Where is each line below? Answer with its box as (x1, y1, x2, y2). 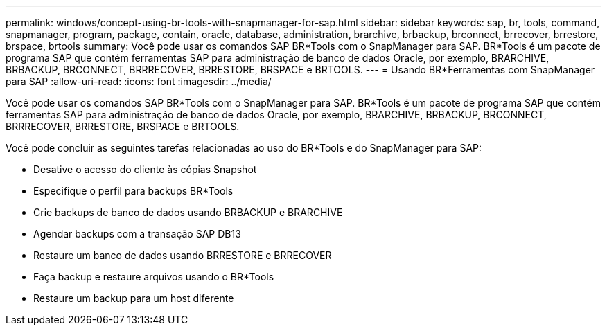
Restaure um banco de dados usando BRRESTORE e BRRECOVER (33, 249, 332, 261)
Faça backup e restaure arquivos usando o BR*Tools (33, 271, 274, 283)
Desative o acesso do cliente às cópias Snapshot (33, 163, 257, 175)
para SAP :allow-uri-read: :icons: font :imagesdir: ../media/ (6, 75, 272, 87)
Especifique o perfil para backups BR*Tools (33, 185, 234, 197)
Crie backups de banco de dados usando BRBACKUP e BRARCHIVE (33, 206, 343, 218)
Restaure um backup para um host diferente (33, 292, 234, 304)
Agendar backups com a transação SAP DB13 (33, 228, 241, 240)
